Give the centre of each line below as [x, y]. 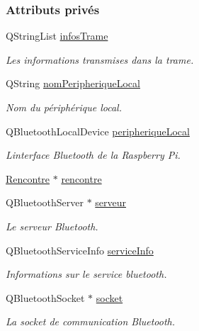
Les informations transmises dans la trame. [100, 59]
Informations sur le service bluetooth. [86, 274]
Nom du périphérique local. [64, 107]
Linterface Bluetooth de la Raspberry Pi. [93, 155]
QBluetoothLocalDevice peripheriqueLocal [98, 131]
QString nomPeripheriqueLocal [73, 83]
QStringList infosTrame [57, 36]
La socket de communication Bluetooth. [91, 321]
